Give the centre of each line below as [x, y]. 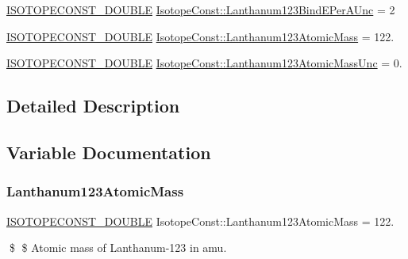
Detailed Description [93, 106]
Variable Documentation [109, 152]
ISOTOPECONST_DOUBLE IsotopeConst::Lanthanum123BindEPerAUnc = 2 [201, 10]
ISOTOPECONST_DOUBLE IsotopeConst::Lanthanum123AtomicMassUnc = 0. [204, 63]
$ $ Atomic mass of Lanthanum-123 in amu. [118, 248]
